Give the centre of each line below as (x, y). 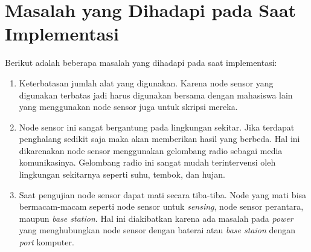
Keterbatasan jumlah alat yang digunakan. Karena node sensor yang (146, 82)
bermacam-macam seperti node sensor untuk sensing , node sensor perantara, (161, 206)
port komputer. (46, 242)
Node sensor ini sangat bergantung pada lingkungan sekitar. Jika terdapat (157, 127)
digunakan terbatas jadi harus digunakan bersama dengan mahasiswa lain (156, 95)
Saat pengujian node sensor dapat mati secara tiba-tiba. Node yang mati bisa (163, 194)
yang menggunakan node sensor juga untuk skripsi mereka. (128, 107)
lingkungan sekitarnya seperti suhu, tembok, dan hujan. (122, 174)
